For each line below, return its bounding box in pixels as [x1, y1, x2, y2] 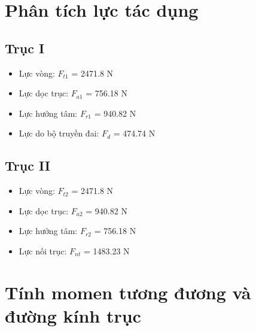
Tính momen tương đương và [5, 280, 251, 304]
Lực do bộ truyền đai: [19, 127, 99, 139]
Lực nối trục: [19, 244, 67, 257]
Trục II [5, 156, 50, 175]
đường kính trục [5, 303, 141, 327]
